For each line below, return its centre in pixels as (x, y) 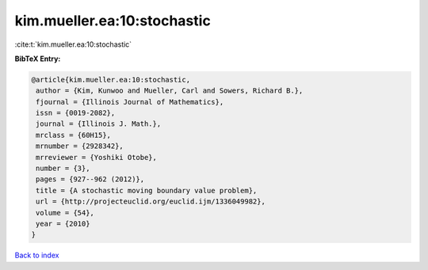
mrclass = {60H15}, (73, 135)
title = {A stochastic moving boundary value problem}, (147, 190)
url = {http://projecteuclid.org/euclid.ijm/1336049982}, (151, 202)
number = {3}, (63, 169)
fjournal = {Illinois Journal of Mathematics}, (130, 102)
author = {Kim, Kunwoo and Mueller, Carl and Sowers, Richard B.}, (170, 91)
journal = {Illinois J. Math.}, (99, 124)
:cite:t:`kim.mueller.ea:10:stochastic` (73, 44)
